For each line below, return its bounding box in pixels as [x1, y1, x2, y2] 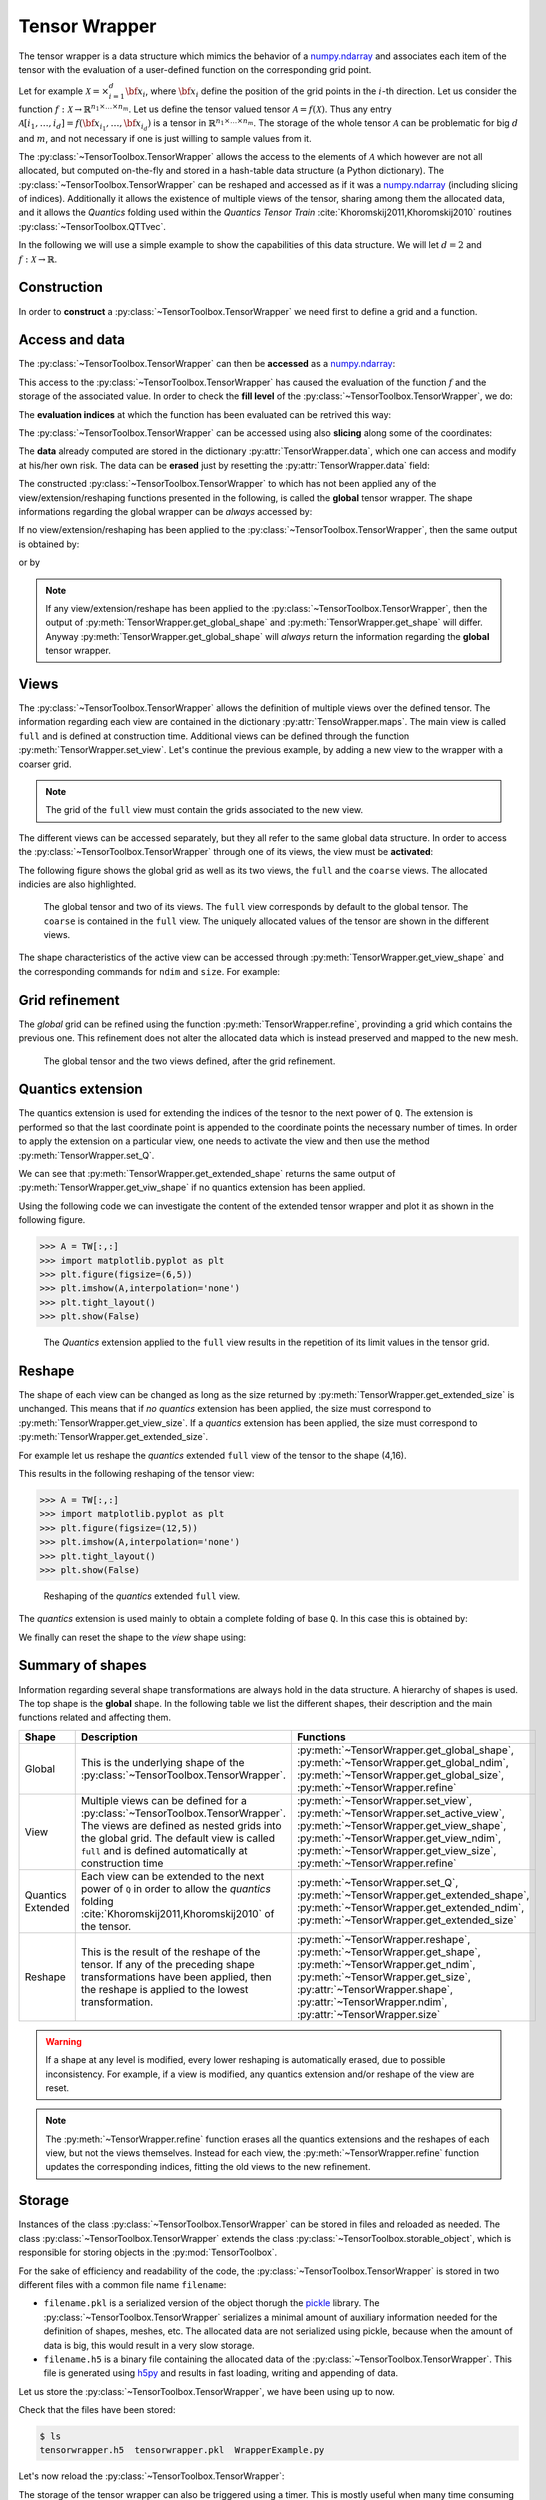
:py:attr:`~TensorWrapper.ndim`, [296, 1995, 448, 2009]
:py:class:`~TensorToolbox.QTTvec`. [18, 220, 167, 232]
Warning [45, 2035, 82, 2047]
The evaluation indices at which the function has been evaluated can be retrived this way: [18, 408, 392, 420]
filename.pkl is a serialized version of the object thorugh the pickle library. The [43, 2297, 380, 2309]
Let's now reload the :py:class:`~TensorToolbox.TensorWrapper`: [18, 2470, 285, 2482]
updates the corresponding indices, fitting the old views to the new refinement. [45, 2161, 371, 2173]
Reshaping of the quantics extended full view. [43, 1590, 240, 1602]
